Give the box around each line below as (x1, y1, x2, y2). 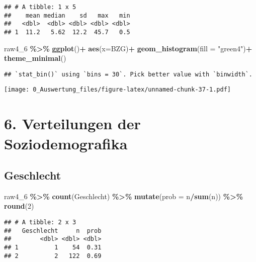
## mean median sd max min (4, 12, 130, 19)
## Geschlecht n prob (4, 227, 102, 234)
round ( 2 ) (4, 201, 34, 211)
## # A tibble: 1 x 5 (4, 4, 76, 11)
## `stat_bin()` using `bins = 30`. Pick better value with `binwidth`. (4, 70, 252, 78)
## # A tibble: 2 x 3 (4, 219, 76, 226)
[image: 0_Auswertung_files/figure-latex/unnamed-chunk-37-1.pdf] (4, 86, 231, 94)
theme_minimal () (4, 53, 66, 63)
